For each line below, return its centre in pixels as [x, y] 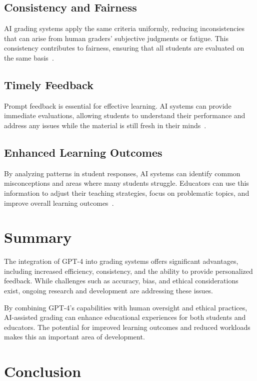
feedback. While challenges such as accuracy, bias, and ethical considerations [121, 281]
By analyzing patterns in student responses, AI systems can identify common [122, 173]
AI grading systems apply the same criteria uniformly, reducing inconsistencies [124, 28]
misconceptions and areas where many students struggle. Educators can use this [126, 183]
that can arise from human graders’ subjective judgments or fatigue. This [116, 38]
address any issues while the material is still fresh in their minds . [105, 125]
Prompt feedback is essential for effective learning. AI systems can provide [118, 105]
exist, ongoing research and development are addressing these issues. [109, 291]
